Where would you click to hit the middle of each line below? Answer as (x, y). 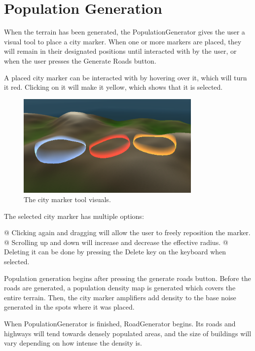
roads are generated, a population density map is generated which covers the (120, 288)
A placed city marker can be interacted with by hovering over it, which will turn (126, 77)
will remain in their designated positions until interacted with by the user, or (120, 51)
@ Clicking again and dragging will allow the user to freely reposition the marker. (127, 232)
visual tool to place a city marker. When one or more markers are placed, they (123, 41)
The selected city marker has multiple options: (74, 216)
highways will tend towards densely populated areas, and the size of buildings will (128, 333)
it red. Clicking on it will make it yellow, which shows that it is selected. (113, 87)
